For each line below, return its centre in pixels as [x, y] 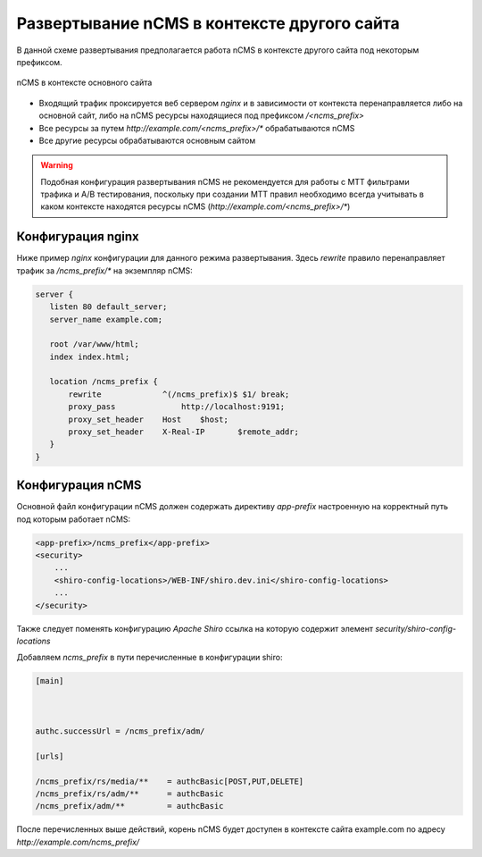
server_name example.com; [106, 319]
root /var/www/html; [95, 344]
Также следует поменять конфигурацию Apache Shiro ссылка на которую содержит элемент [195, 628]
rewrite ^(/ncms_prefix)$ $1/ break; [179, 394]
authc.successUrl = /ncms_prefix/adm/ [120, 731]
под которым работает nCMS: [74, 519]
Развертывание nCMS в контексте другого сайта [208, 23]
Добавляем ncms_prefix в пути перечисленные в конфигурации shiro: [150, 658]
